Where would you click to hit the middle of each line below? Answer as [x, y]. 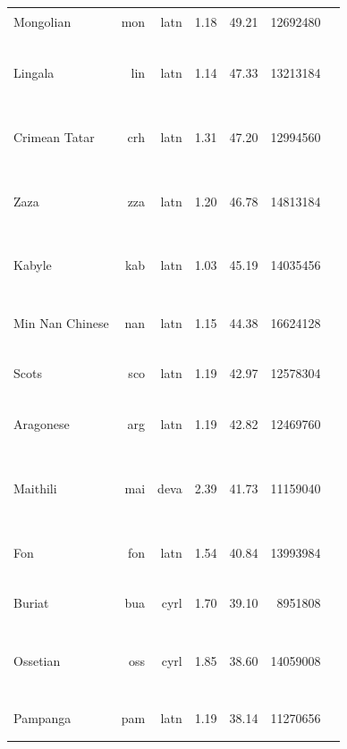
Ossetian [37, 660]
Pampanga [42, 717]
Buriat [31, 603]
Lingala [34, 73]
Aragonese [42, 424]
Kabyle [33, 265]
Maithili [35, 488]
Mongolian [42, 22]
